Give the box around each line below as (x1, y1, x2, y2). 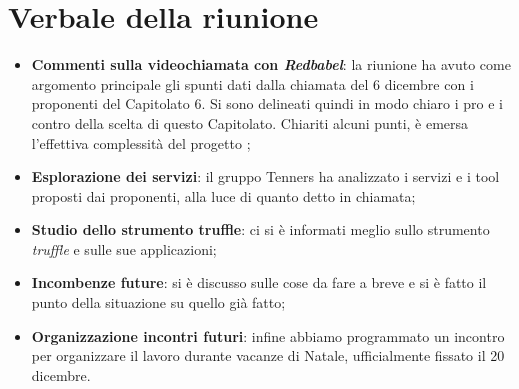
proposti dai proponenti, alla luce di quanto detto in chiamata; (31, 185, 416, 206)
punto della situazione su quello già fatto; (31, 292, 286, 313)
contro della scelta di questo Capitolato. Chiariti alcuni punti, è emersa (31, 112, 469, 133)
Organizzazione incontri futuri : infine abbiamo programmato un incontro (31, 325, 505, 346)
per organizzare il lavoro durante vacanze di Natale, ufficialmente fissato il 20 (31, 345, 505, 366)
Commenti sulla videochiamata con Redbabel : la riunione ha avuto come (31, 54, 511, 75)
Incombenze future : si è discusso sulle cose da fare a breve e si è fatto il (31, 272, 487, 293)
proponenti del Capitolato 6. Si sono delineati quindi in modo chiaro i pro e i (31, 93, 503, 114)
